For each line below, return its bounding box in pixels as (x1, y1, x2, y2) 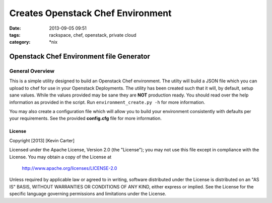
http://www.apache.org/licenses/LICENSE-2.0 (22, 165, 117, 171)
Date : (9, 25, 21, 31)
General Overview (9, 68, 55, 75)
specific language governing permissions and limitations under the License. (9, 191, 166, 197)
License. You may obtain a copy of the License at (9, 154, 112, 160)
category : (9, 39, 31, 45)
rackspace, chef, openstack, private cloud (49, 32, 137, 38)
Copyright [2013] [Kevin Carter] (9, 137, 75, 143)
